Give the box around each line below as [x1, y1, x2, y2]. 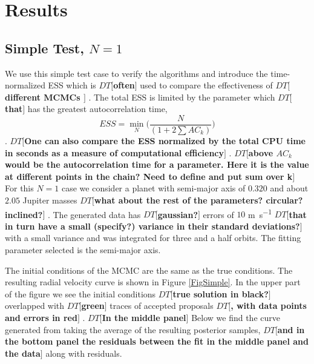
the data [5, 346, 41, 359]
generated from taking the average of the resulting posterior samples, [5, 323, 261, 336]
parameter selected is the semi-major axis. [5, 243, 161, 256]
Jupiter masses [22, 193, 77, 206]
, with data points [231, 299, 307, 312]
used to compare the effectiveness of [140, 79, 273, 91]
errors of [203, 208, 234, 220]
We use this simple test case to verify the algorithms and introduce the [5, 67, 268, 79]
